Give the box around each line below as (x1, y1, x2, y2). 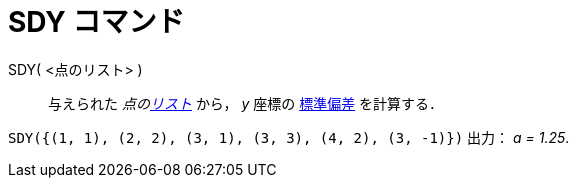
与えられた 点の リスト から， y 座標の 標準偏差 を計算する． (48, 94, 444, 112)
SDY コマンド (8, 5, 185, 39)
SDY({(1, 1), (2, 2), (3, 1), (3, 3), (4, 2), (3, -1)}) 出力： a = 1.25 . (8, 128, 570, 146)
